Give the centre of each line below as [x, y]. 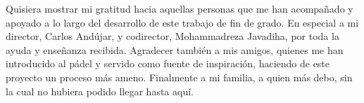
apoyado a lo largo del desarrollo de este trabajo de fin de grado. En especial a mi [182, 22]
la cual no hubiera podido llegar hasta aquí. [100, 91]
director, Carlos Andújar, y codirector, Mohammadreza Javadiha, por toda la [172, 36]
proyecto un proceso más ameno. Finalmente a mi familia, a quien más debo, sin [179, 77]
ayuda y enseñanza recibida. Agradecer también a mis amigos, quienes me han [175, 49]
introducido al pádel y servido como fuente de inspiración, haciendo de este [168, 63]
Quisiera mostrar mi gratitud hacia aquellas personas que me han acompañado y [180, 8]
